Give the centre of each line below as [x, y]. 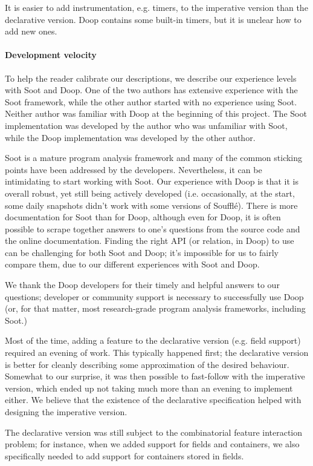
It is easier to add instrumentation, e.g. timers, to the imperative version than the [156, 7]
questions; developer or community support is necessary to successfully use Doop [154, 296]
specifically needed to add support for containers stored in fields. [124, 455]
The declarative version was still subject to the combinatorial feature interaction [154, 432]
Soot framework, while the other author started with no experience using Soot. [151, 101]
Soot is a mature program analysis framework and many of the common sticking [154, 158]
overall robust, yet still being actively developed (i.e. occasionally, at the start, [150, 193]
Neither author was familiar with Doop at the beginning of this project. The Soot [156, 113]
